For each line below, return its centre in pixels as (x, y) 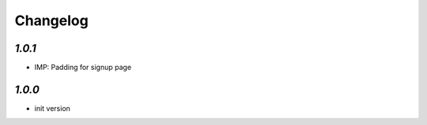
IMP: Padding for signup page (83, 68)
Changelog (51, 20)
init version (53, 108)
